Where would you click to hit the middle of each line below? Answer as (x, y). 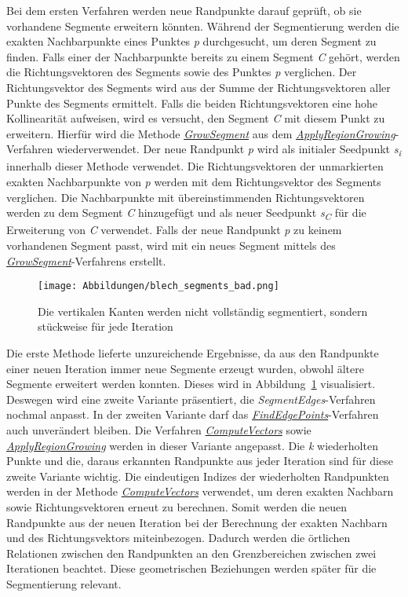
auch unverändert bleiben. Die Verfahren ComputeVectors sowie (159, 429)
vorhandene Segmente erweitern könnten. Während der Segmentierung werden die (203, 26)
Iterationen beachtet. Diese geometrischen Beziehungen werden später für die (191, 568)
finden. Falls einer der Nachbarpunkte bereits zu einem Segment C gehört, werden (203, 56)
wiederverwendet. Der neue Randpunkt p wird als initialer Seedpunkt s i (229, 150)
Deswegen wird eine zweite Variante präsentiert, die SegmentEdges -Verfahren (191, 399)
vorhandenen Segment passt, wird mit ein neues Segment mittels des (171, 245)
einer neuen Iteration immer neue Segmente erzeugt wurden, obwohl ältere (185, 368)
